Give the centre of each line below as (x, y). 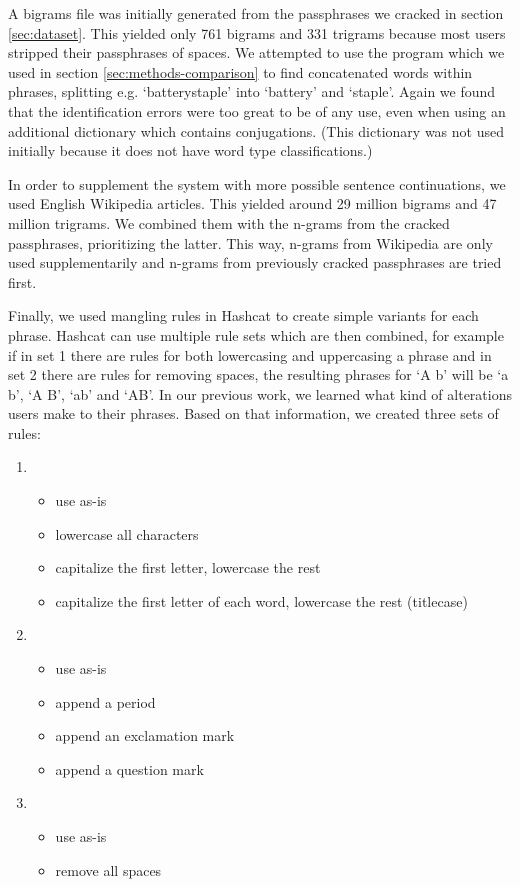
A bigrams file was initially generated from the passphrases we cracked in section (256, 13)
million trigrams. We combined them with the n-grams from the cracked (229, 222)
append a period (105, 701)
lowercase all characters (127, 533)
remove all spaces (108, 869)
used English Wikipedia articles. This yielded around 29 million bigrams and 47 (252, 203)
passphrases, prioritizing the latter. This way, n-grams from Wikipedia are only (250, 242)
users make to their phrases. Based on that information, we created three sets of (253, 413)
